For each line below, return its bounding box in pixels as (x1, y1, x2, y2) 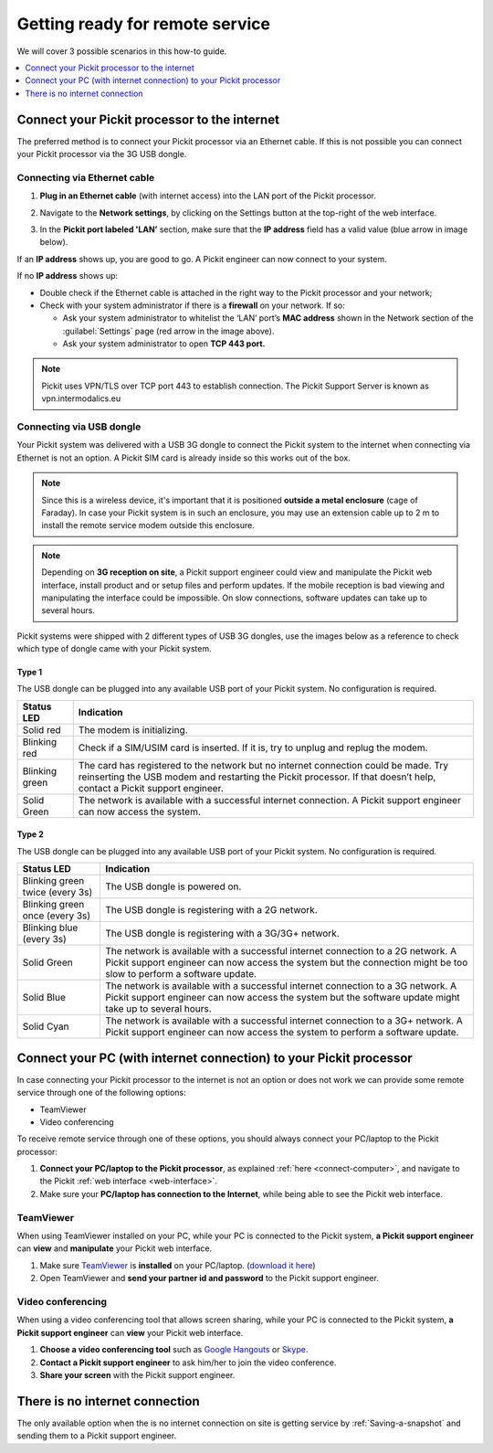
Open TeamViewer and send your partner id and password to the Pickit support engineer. (39, 1273, 379, 1284)
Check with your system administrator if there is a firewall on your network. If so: (39, 300, 346, 311)
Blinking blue (22, 921, 79, 934)
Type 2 (16, 829, 45, 840)
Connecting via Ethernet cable (16, 171, 155, 184)
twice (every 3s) (22, 886, 93, 899)
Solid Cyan (22, 1020, 69, 1033)
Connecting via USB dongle (16, 420, 142, 433)
